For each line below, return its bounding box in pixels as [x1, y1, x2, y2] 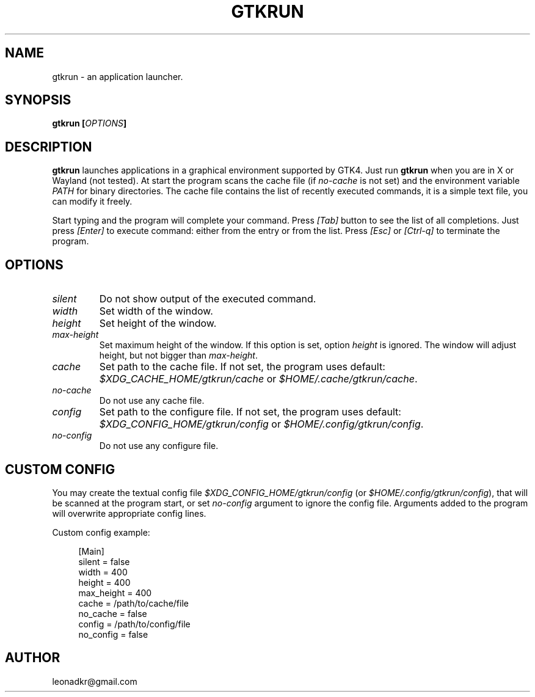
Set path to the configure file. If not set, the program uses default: [99, 406, 401, 418]
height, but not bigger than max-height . [99, 350, 258, 361]
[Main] [78, 546, 104, 557]
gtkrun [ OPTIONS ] [52, 118, 127, 129]
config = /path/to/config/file [78, 618, 191, 629]
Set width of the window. [99, 305, 213, 318]
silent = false [78, 556, 130, 567]
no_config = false [78, 629, 148, 640]
